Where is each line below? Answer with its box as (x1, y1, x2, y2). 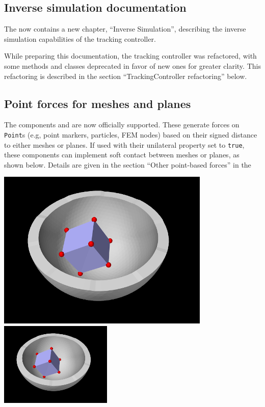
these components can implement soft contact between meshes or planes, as (4, 149, 240, 160)
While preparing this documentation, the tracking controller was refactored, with (4, 50, 257, 61)
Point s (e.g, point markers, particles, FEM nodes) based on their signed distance (4, 129, 257, 140)
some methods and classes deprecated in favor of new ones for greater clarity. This (4, 60, 261, 71)
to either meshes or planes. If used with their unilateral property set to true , (4, 139, 245, 150)
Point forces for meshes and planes (4, 95, 191, 111)
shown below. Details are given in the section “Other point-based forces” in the (4, 159, 251, 170)
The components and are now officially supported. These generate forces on (4, 119, 240, 130)
